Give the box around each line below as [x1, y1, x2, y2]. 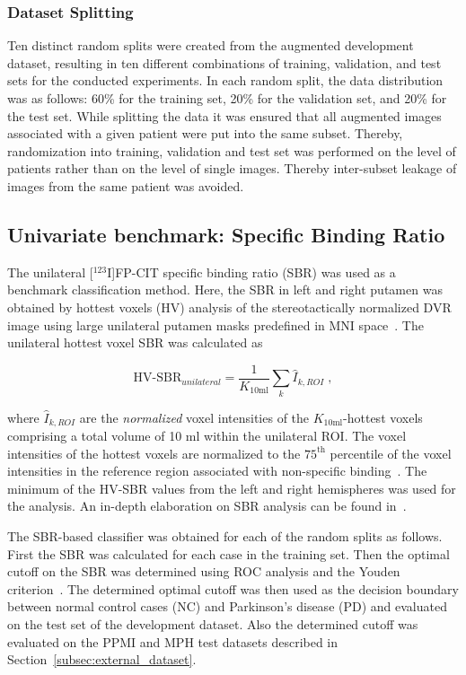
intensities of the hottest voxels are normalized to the [7, 443, 301, 462]
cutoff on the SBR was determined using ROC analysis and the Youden [7, 562, 400, 581]
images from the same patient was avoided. [7, 176, 244, 195]
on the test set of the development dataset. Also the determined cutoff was [7, 614, 418, 633]
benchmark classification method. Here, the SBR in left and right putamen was [7, 280, 443, 299]
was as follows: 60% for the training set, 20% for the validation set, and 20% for [7, 89, 447, 107]
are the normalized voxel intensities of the [79, 408, 310, 426]
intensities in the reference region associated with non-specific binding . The [7, 461, 427, 480]
